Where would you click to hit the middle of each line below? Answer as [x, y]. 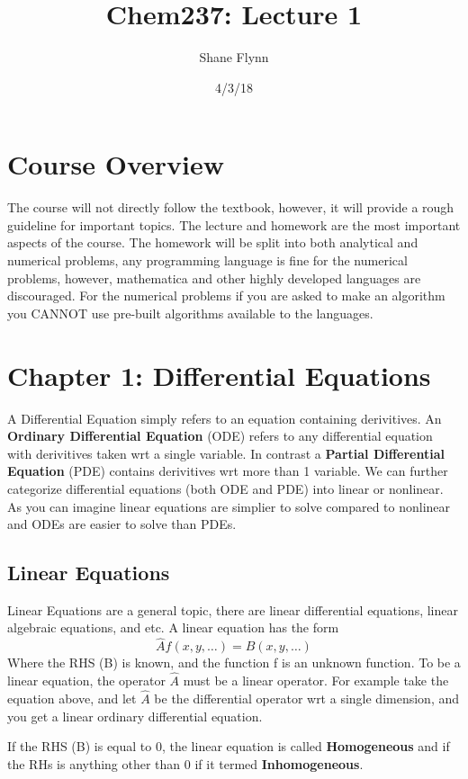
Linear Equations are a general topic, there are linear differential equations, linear [233, 609]
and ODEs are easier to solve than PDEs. [122, 524]
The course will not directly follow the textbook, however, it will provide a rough [231, 207]
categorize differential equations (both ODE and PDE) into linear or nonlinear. [225, 488]
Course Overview [116, 164]
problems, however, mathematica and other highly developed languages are [214, 278]
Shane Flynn [234, 57]
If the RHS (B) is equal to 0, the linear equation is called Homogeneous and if [229, 746]
